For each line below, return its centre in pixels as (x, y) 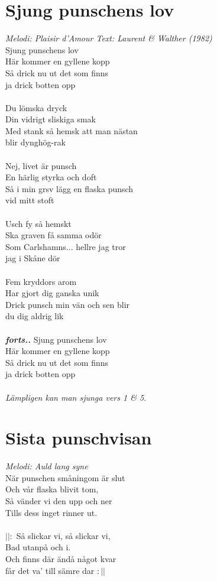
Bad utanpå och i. (38, 547)
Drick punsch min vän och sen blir (68, 304)
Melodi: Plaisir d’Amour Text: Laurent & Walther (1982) (109, 38)
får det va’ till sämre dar (50, 570)
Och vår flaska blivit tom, (52, 489)
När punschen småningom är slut (65, 477)
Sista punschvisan (79, 438)
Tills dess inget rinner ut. (51, 512)
